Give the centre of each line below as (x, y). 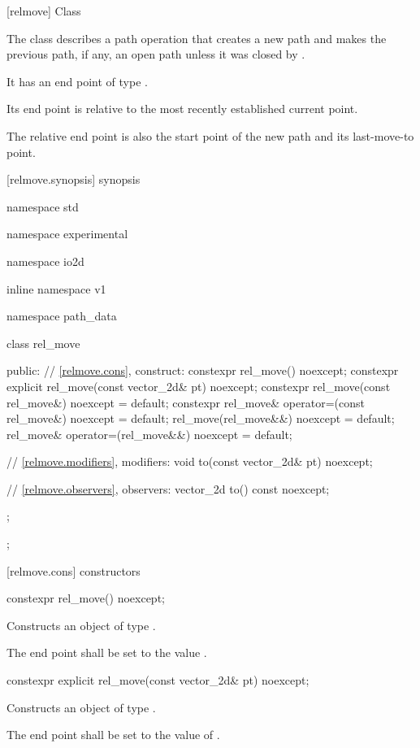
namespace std (43, 206)
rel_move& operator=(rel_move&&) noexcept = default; (149, 434)
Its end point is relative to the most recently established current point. (182, 109)
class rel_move (43, 343)
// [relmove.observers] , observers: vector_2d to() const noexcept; (168, 488)
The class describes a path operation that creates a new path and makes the (197, 38)
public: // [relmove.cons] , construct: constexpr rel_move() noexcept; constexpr (203, 370)
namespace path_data (62, 316)
